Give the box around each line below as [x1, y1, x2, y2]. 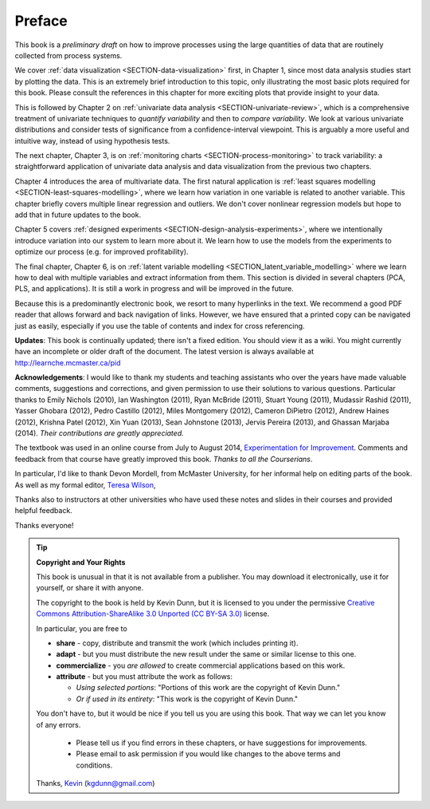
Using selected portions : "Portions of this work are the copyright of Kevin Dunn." [76, 683, 341, 693]
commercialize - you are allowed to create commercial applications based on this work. [56, 661, 346, 670]
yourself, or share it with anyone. [36, 583, 144, 593]
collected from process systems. [14, 50, 123, 60]
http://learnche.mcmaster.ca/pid [14, 357, 121, 367]
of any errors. [36, 720, 81, 729]
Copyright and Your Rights [36, 557, 126, 566]
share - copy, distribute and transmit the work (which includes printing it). [56, 638, 299, 648]
